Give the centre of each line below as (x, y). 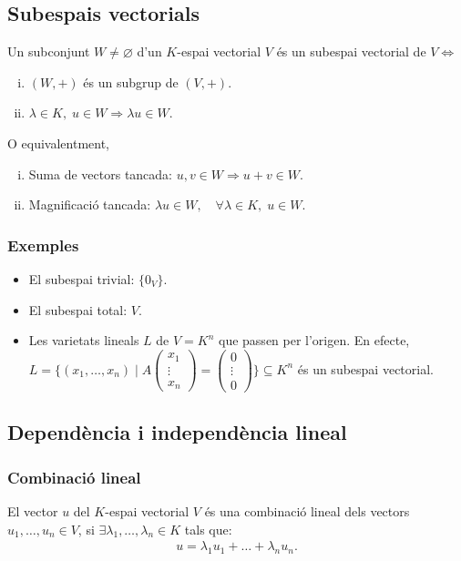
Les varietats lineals (84, 340)
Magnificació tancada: (90, 204)
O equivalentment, (58, 143)
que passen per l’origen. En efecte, (314, 340)
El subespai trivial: (82, 278)
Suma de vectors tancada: (101, 173)
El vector (33, 510)
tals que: (208, 529)
